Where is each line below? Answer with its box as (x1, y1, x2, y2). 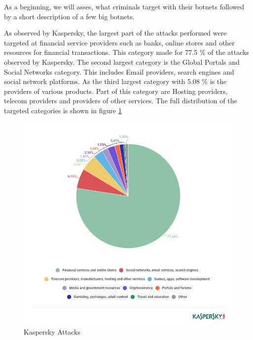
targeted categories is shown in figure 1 (4, 105, 122, 115)
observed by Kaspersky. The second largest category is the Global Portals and (4, 56, 240, 67)
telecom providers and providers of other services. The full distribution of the (4, 95, 237, 106)
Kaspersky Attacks (24, 327, 80, 337)
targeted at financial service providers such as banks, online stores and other (4, 37, 235, 47)
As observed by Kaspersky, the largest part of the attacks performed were (4, 28, 227, 38)
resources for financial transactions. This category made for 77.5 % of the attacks (4, 47, 249, 57)
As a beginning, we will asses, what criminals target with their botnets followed (4, 1, 245, 11)
